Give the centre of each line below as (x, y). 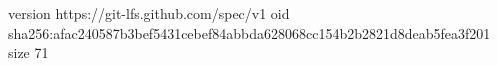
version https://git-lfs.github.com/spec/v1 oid (149, 13)
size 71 (28, 52)
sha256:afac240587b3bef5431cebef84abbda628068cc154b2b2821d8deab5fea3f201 (249, 32)
